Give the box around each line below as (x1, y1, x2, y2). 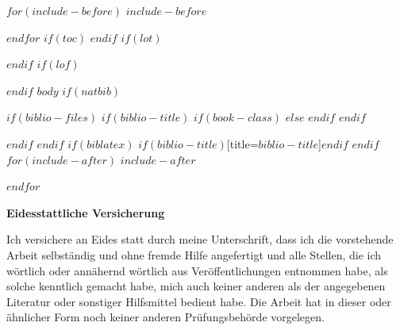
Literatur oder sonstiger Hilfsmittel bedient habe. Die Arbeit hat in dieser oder (6, 293, 391, 309)
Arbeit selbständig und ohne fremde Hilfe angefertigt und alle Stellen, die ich (6, 246, 382, 263)
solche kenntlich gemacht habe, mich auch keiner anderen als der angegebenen (6, 278, 386, 294)
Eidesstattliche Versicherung (6, 204, 165, 221)
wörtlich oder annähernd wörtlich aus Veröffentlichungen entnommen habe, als (6, 262, 388, 278)
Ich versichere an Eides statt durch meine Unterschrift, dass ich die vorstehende (6, 231, 394, 247)
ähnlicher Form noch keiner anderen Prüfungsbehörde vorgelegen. (6, 309, 325, 325)
